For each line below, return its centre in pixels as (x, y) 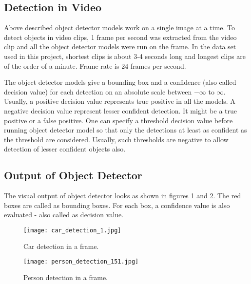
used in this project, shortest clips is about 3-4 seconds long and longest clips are (125, 56)
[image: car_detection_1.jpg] (72, 230)
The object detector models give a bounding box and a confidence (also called (120, 82)
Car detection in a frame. (61, 246)
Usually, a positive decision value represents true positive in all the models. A (120, 101)
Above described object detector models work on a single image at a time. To (119, 28)
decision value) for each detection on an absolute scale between (98, 91)
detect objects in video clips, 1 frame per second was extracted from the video (120, 37)
